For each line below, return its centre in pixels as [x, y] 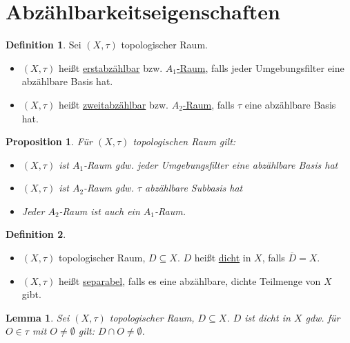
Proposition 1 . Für [49, 141]
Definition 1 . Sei [43, 45]
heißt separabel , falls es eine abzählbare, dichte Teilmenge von [189, 280]
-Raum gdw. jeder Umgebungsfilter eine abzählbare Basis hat [211, 164]
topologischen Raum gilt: [184, 141]
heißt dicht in [223, 258]
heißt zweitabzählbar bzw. [113, 104]
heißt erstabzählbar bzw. [110, 67]
